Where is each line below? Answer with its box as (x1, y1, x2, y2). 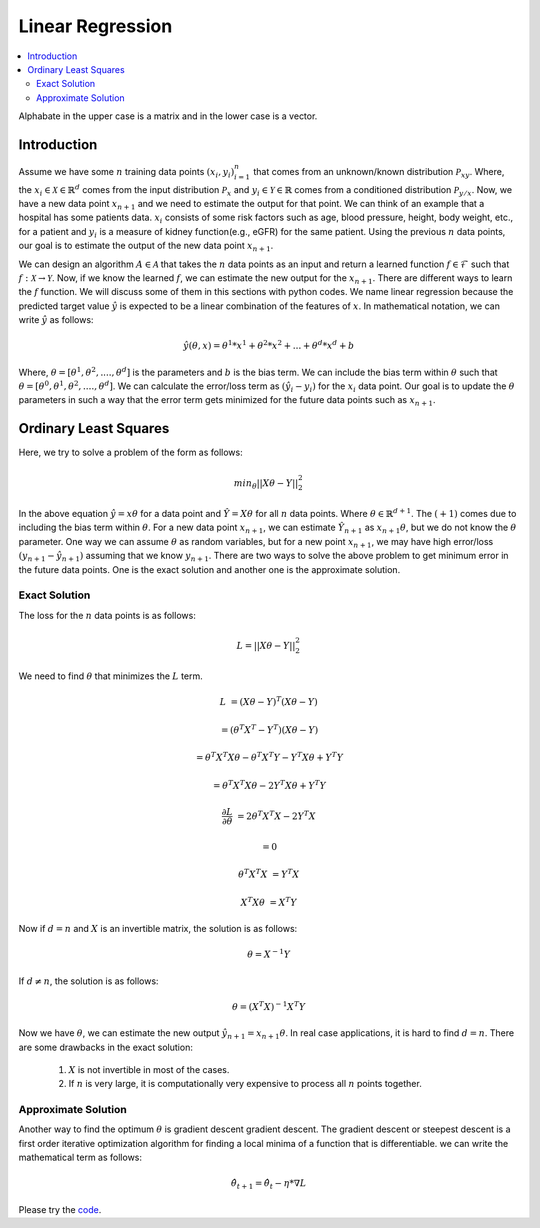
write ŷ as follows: (18, 314, 94, 326)
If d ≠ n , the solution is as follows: (18, 975, 159, 987)
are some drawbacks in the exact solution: (18, 1041, 194, 1053)
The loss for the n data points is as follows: (18, 609, 197, 621)
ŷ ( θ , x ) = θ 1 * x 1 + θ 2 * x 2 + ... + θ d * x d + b (183, 338, 355, 352)
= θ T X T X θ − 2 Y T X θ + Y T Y (213, 778, 327, 791)
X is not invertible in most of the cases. (68, 1063, 230, 1075)
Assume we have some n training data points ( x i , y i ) (18, 165, 235, 180)
